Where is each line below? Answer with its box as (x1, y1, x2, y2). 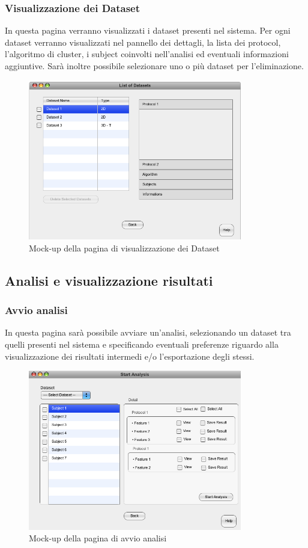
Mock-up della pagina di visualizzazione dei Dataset (29, 241, 220, 254)
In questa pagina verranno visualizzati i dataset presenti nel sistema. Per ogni (5, 24, 291, 37)
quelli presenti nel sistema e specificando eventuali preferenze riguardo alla (5, 337, 279, 350)
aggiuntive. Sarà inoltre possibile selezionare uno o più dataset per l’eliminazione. (5, 60, 304, 72)
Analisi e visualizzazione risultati (5, 271, 213, 289)
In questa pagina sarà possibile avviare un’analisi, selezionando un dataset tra (5, 326, 291, 339)
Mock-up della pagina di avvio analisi (29, 532, 167, 544)
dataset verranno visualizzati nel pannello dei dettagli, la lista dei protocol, (5, 35, 281, 48)
